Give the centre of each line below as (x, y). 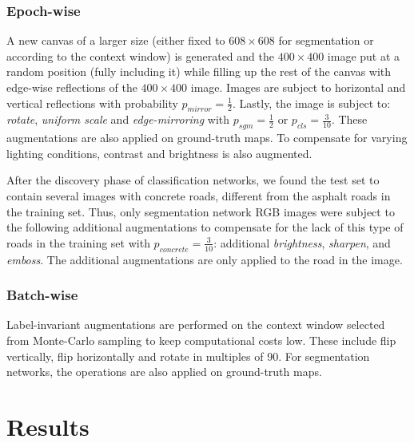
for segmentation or (326, 40)
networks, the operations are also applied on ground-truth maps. (164, 372)
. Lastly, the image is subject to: (311, 103)
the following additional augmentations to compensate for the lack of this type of (205, 227)
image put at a (364, 55)
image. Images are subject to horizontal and (298, 87)
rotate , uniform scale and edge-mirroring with (118, 119)
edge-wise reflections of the (72, 87)
